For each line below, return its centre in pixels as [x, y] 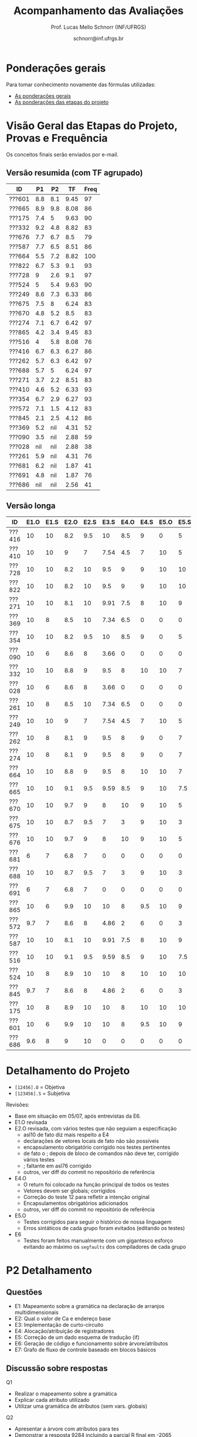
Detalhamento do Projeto [68, 1071]
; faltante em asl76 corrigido [57, 1166]
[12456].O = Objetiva [40, 1087]
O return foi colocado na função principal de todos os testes [96, 1184]
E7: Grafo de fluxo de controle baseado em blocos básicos [85, 1350]
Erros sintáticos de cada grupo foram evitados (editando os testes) [104, 1228]
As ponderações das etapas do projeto [62, 102]
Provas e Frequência [57, 138]
